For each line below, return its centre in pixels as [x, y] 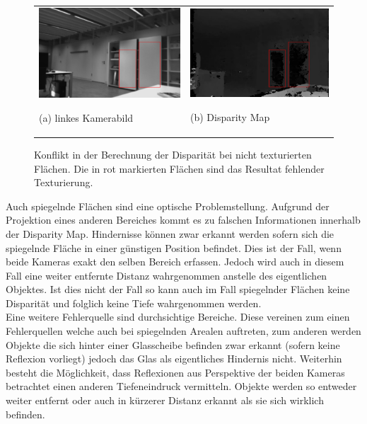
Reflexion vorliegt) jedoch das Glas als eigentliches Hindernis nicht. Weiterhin [174, 359]
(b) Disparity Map [230, 116]
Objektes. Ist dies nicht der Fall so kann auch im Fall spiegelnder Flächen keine [178, 289]
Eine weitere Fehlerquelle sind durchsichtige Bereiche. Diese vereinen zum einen [178, 317]
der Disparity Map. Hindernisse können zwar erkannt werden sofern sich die [170, 233]
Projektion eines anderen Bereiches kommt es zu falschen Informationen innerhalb [183, 220]
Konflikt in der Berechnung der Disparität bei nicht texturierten [173, 154]
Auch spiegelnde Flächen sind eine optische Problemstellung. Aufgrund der [168, 206]
